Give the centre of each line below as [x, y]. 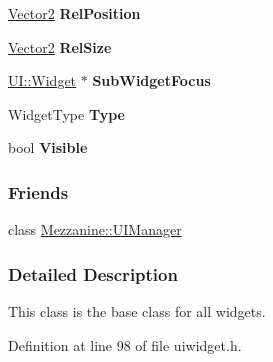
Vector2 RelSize [60, 46]
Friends [38, 191]
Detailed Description [93, 273]
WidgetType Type [66, 113]
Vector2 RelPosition [74, 13]
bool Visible [48, 147]
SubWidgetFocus [151, 80]
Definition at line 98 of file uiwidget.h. [125, 344]
